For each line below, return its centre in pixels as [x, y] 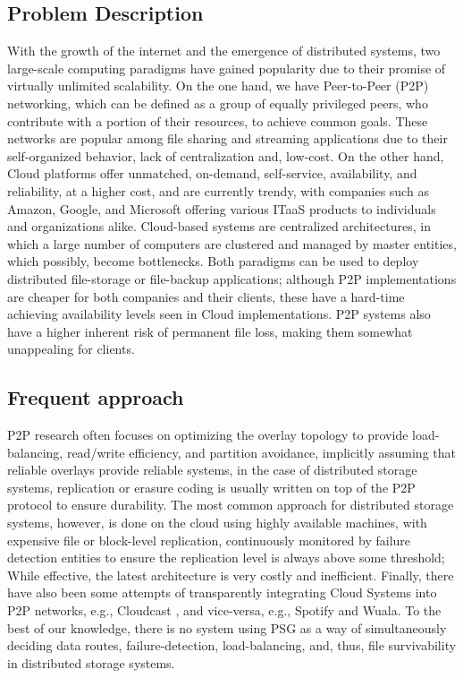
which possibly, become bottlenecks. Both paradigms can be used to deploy [213, 261]
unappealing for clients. [71, 349]
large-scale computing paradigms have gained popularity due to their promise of [227, 68]
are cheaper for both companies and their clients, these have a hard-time [206, 296]
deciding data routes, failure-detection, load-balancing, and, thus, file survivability [232, 645]
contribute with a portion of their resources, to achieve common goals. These [218, 120]
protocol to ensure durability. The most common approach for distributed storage [231, 505]
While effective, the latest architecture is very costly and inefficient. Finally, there [231, 575]
